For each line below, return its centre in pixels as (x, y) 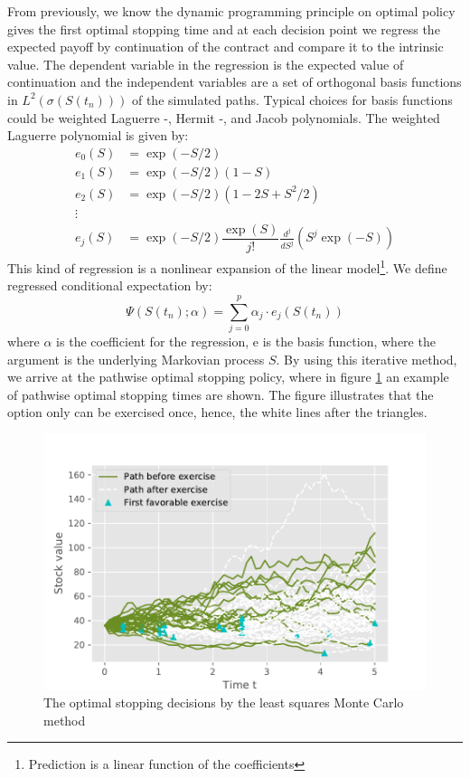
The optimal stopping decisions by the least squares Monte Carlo (224, 702)
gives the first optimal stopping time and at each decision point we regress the (224, 28)
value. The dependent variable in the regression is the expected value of (206, 64)
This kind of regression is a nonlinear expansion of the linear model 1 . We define (227, 266)
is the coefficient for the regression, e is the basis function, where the (246, 341)
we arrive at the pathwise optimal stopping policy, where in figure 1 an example (228, 377)
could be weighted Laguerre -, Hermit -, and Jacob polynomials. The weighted (224, 117)
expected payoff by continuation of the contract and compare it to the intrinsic (226, 47)
